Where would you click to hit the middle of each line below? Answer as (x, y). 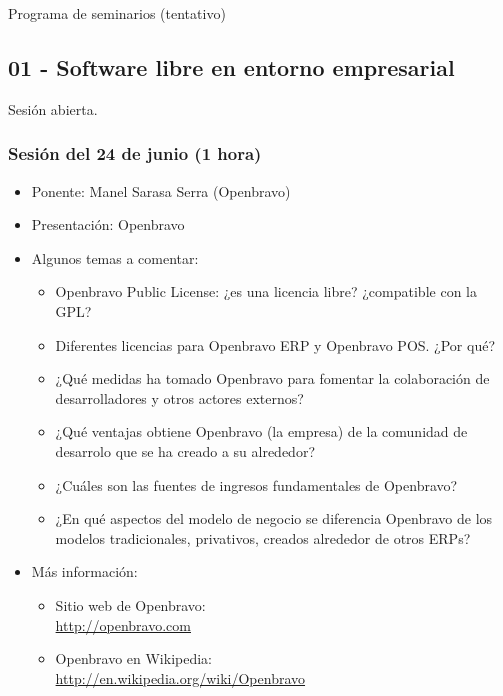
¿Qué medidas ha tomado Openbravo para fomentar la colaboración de (272, 378)
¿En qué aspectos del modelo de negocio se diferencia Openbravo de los (274, 518)
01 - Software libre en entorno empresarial (231, 66)
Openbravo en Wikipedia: (134, 658)
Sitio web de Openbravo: (130, 604)
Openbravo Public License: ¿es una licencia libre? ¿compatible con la (266, 291)
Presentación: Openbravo (108, 224)
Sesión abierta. (53, 108)
